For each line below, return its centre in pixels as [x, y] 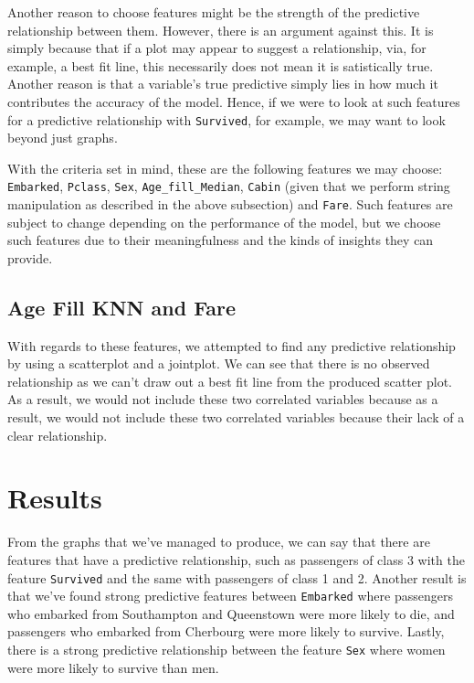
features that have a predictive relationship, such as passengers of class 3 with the [236, 559]
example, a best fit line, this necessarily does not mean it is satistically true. [221, 65]
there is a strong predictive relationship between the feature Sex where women [226, 650]
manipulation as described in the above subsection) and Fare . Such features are [230, 204]
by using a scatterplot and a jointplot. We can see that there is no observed [219, 363]
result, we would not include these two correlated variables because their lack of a [236, 417]
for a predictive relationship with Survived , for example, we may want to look [226, 119]
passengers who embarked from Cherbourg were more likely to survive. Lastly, [226, 631]
